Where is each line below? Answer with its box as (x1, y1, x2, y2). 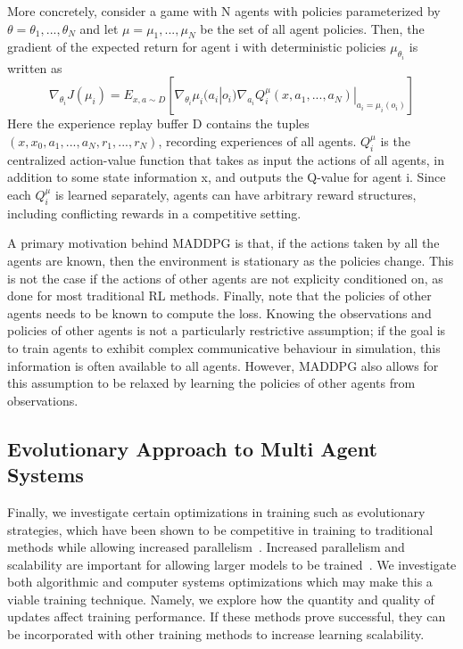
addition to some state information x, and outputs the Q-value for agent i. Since (7, 168, 446, 186)
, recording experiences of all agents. (158, 132, 357, 151)
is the (380, 132, 410, 151)
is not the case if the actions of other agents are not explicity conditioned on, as (7, 268, 443, 287)
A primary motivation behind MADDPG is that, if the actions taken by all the (7, 234, 440, 252)
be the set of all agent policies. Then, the (200, 19, 425, 37)
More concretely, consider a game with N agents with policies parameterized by (7, 2, 441, 20)
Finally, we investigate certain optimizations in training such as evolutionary (7, 502, 426, 521)
